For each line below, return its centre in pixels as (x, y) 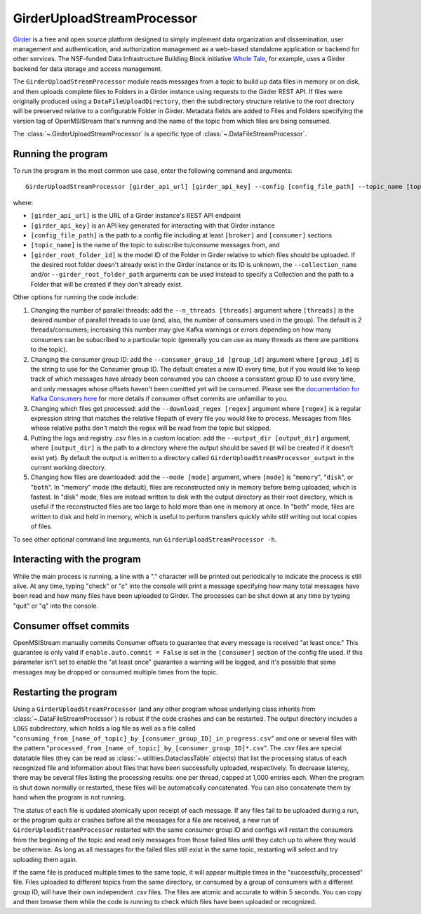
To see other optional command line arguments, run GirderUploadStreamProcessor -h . (145, 539)
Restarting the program (65, 692)
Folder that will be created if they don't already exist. (107, 284)
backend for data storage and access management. (88, 68)
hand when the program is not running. (69, 797)
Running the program (60, 154)
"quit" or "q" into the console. (55, 606)
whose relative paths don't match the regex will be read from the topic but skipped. (151, 428)
